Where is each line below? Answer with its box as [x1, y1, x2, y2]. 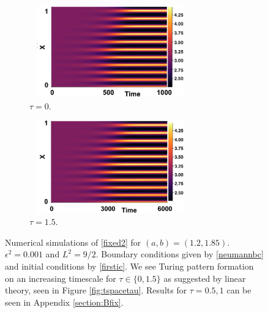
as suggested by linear [163, 271, 246, 284]
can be [226, 284, 251, 296]
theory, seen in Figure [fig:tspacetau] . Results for [5, 284, 187, 296]
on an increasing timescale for [5, 271, 116, 284]
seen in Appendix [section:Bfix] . [5, 295, 124, 308]
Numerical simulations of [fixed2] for [5, 235, 141, 248]
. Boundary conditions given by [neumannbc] [95, 248, 264, 260]
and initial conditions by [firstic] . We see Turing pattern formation [5, 259, 254, 272]
